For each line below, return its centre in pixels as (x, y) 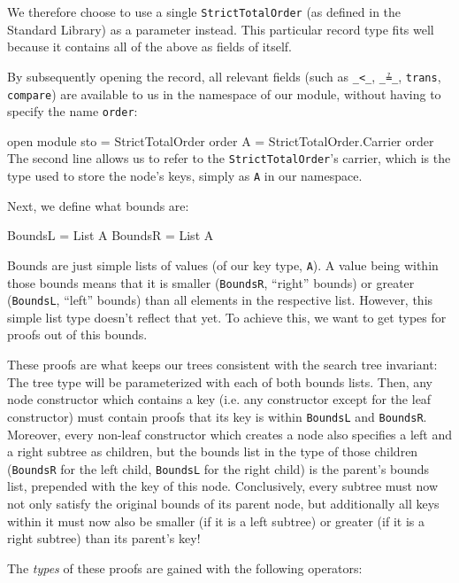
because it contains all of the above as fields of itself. (149, 47)
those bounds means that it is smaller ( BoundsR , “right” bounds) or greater (211, 282)
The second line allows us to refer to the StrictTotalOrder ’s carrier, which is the (229, 158)
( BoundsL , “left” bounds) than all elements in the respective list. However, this (220, 300)
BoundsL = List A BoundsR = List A (111, 235)
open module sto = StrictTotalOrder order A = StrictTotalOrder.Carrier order (221, 140)
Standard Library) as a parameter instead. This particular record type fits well (221, 29)
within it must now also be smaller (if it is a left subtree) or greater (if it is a (216, 521)
